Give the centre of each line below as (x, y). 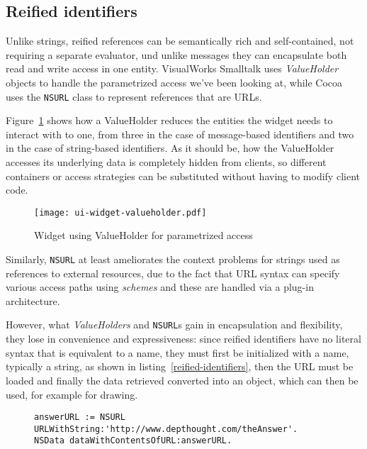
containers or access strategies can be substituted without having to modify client (183, 176)
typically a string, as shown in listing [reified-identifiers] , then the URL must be (180, 366)
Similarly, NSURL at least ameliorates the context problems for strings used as (173, 259)
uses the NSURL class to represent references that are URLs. (134, 96)
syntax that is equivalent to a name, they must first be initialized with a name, (177, 352)
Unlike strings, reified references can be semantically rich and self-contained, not (180, 41)
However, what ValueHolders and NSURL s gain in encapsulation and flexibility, (174, 325)
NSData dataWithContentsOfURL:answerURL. (133, 441)
